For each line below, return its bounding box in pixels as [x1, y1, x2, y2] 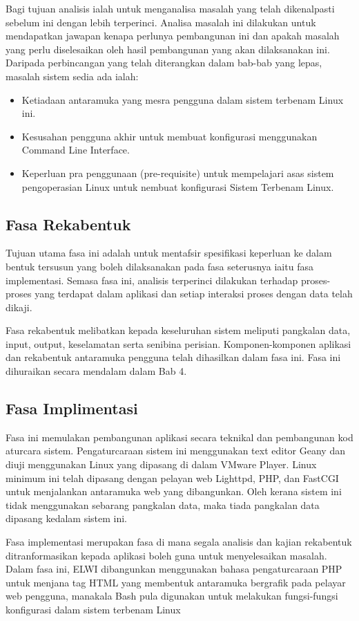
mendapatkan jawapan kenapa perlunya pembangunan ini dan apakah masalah [6, 28, 340, 43]
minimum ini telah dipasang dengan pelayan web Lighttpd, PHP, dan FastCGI [6, 470, 339, 485]
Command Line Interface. [21, 142, 130, 157]
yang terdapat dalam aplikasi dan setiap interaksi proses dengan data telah [35, 286, 353, 301]
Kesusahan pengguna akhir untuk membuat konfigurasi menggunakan [21, 129, 318, 143]
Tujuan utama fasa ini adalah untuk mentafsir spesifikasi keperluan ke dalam [6, 245, 332, 260]
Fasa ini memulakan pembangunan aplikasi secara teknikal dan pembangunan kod [6, 429, 353, 444]
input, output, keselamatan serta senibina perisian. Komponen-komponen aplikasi [6, 336, 351, 351]
